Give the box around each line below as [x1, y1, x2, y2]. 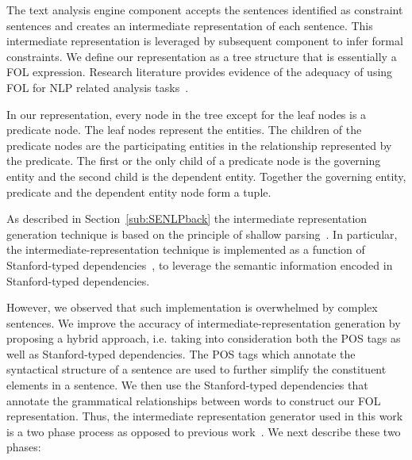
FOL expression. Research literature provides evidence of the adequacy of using [6, 63, 393, 80]
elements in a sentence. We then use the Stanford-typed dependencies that [6, 377, 368, 393]
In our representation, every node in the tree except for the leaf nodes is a [6, 105, 367, 122]
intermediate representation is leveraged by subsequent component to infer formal [6, 33, 403, 49]
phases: [6, 439, 41, 455]
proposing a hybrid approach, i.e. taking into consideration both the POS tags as [6, 330, 401, 347]
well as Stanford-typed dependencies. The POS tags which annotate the [6, 345, 356, 362]
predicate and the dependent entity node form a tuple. [6, 183, 271, 200]
